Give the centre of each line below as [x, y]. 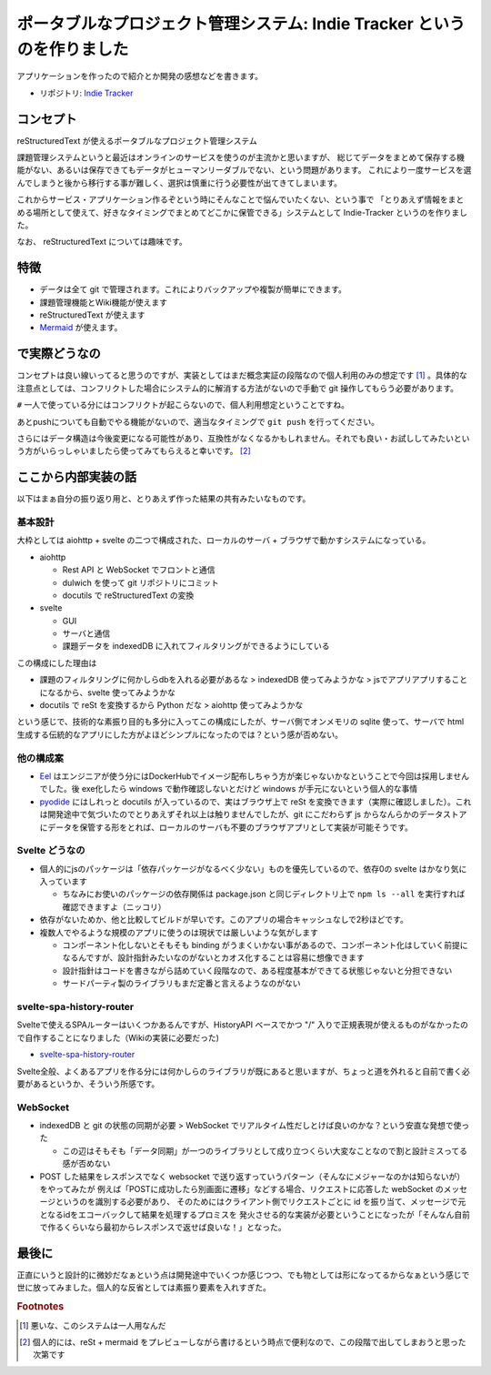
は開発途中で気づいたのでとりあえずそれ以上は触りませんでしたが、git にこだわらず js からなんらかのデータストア [253, 814]
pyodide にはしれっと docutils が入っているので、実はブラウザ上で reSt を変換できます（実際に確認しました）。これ [256, 802]
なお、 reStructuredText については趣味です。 [102, 242]
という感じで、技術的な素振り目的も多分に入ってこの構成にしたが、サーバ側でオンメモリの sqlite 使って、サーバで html [240, 722]
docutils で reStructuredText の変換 [128, 595]
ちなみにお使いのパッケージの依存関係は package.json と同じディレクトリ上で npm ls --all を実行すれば [264, 894]
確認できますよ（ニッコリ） [114, 906]
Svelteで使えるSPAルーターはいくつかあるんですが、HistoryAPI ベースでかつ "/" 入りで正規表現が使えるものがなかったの [242, 1025]
